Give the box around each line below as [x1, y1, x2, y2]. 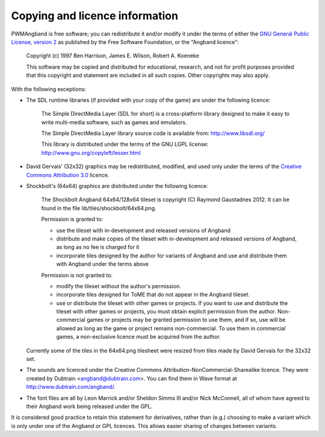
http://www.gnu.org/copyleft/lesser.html [41, 149, 141, 156]
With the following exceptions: [11, 85, 87, 93]
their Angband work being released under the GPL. [26, 403, 153, 410]
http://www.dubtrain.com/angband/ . [26, 383, 116, 391]
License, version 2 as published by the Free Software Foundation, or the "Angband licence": [11, 38, 239, 45]
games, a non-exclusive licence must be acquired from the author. [56, 333, 221, 341]
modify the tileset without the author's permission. [56, 282, 181, 289]
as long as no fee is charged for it [56, 244, 140, 251]
